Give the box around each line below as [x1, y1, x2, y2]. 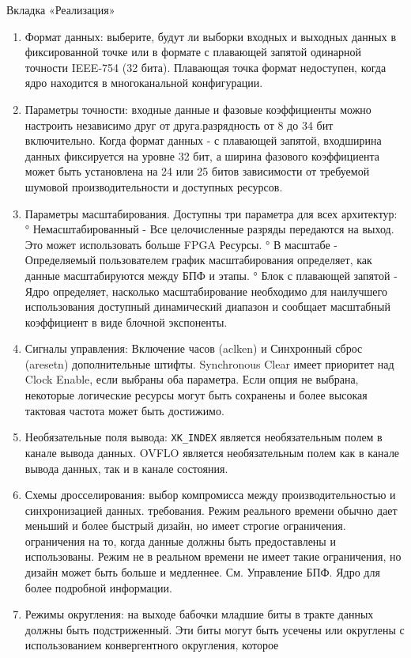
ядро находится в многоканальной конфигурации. [25, 74, 263, 91]
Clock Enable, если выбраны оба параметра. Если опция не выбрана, [25, 371, 359, 388]
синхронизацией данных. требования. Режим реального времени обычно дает [25, 501, 398, 518]
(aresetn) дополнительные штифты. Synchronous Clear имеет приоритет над [25, 355, 394, 372]
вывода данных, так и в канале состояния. [25, 459, 228, 476]
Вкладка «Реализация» [6, 2, 115, 17]
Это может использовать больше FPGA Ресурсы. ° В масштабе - [25, 236, 337, 252]
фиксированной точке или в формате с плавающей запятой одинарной [25, 43, 361, 60]
